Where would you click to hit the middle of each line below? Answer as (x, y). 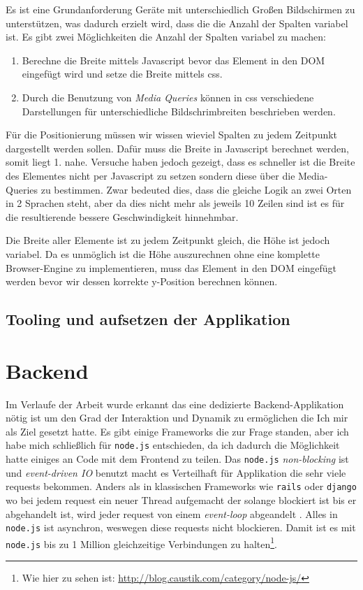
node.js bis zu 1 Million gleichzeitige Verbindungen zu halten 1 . (142, 542)
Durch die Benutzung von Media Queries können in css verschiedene (168, 97)
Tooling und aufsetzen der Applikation (148, 319)
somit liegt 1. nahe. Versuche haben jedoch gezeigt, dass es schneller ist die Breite (180, 162)
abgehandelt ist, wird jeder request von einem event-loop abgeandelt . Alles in (172, 513)
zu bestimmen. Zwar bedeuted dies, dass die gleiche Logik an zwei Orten (196, 189)
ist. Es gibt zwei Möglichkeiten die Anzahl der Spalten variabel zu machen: (166, 37)
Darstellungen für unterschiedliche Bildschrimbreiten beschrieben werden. (179, 111)
